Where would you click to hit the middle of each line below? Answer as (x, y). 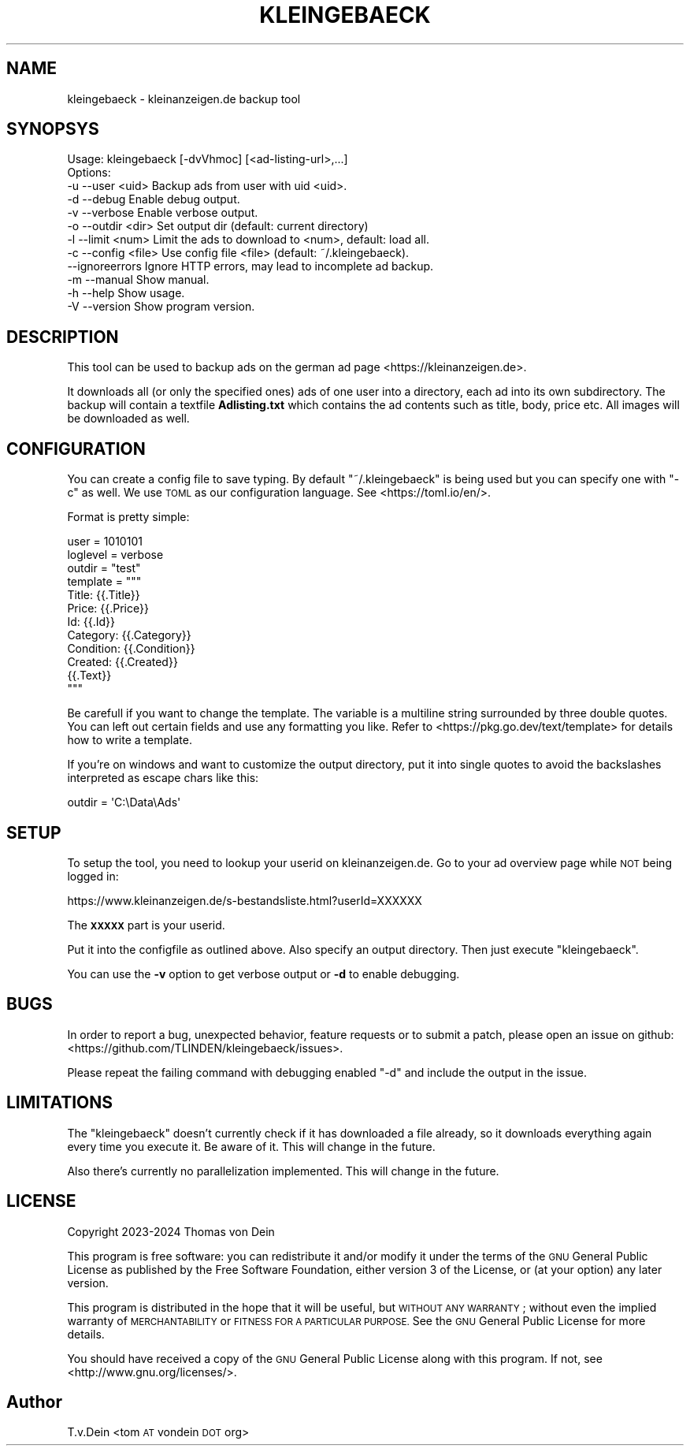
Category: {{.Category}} (129, 635)
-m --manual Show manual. (138, 280)
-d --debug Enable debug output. (154, 199)
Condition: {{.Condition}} (131, 649)
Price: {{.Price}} (108, 609)
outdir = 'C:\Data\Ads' (124, 802)
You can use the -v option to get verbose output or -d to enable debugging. (263, 974)
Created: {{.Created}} (122, 662)
